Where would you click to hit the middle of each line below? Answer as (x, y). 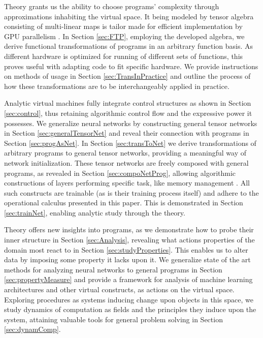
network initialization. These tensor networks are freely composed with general (126, 162)
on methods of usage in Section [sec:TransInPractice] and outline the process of (127, 76)
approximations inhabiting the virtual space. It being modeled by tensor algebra (129, 16)
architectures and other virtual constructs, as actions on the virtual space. (119, 289)
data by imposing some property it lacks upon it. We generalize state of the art (127, 259)
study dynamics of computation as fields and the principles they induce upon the (130, 309)
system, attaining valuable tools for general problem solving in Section (113, 319)
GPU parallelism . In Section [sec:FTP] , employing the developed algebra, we (124, 36)
